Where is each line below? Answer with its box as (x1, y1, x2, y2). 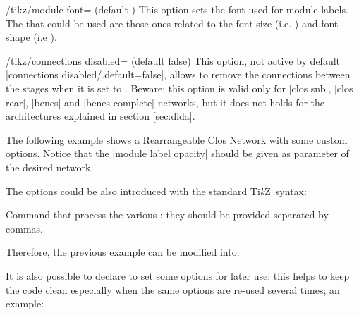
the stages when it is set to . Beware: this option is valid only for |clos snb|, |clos (6, 80, 353, 95)
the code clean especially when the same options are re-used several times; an (6, 282, 340, 297)
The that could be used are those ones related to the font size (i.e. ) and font (6, 16, 339, 30)
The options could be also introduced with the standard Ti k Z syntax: (6, 183, 307, 198)
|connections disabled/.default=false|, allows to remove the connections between (6, 67, 351, 82)
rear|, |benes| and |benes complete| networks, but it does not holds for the (6, 94, 325, 109)
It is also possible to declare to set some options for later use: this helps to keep (6, 268, 350, 283)
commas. (6, 221, 43, 235)
